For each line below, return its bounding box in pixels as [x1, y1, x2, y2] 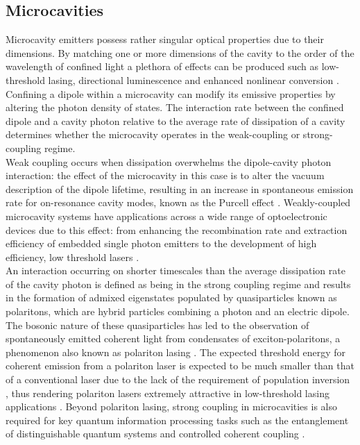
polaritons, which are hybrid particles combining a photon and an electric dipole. [6, 304, 350, 319]
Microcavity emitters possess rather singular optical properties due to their [6, 32, 324, 47]
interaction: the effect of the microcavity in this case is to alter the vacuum [6, 168, 325, 183]
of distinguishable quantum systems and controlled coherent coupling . [6, 426, 305, 441]
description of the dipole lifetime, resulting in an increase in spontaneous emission [6, 181, 354, 196]
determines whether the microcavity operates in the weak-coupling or [6, 127, 300, 142]
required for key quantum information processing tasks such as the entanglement [6, 412, 349, 427]
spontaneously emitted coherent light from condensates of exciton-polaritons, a [6, 331, 341, 346]
